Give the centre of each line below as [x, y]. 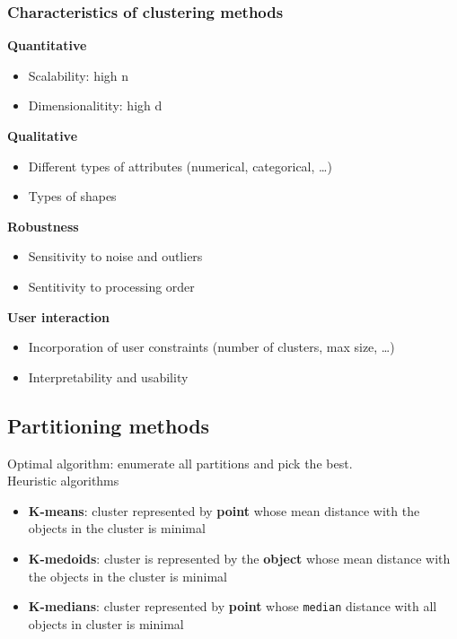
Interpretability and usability [108, 376]
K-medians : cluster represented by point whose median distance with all [233, 606]
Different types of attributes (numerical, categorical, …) [180, 166]
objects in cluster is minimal [106, 623]
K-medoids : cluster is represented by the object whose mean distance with [239, 558]
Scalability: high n [79, 75]
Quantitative [47, 45]
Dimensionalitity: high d [95, 105]
